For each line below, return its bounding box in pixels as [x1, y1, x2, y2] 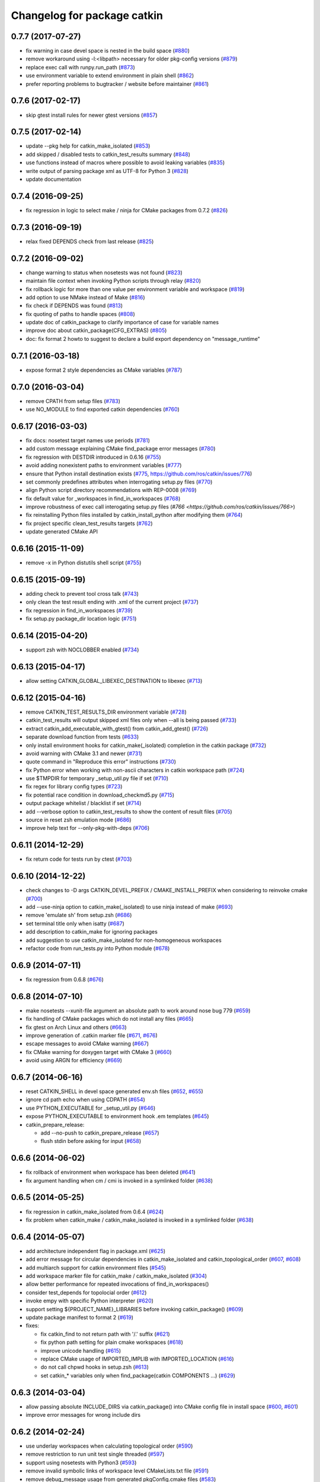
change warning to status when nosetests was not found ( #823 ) [25, 269, 183, 276]
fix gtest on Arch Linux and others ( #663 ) [25, 1023, 127, 1031]
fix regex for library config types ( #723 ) [25, 783, 123, 790]
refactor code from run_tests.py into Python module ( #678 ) [25, 944, 170, 951]
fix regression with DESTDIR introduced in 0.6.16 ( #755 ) [25, 453, 161, 461]
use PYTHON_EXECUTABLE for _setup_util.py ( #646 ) [25, 1104, 156, 1111]
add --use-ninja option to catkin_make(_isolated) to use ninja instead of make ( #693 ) [25, 903, 233, 911]
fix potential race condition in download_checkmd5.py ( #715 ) [25, 791, 175, 799]
